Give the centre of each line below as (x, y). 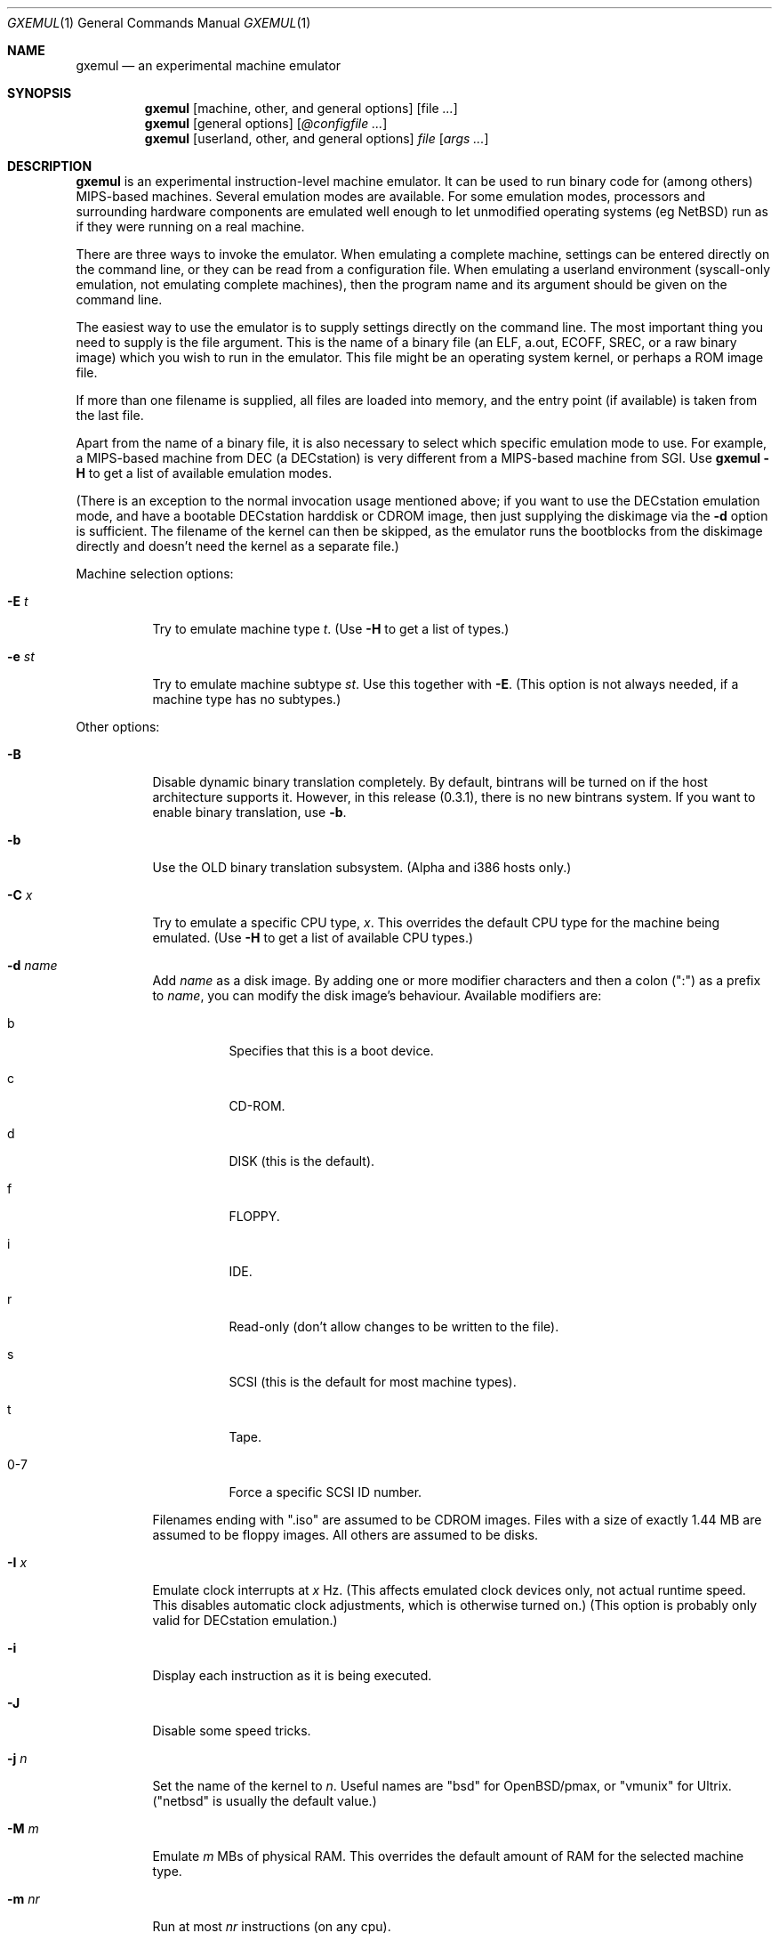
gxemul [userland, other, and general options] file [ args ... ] (317, 138)
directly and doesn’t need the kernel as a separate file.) (237, 546)
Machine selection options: (155, 574)
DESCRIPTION (50, 166)
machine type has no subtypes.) (247, 699)
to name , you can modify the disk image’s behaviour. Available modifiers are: (377, 995)
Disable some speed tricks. (232, 1731)
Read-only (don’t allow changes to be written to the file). (394, 1326)
